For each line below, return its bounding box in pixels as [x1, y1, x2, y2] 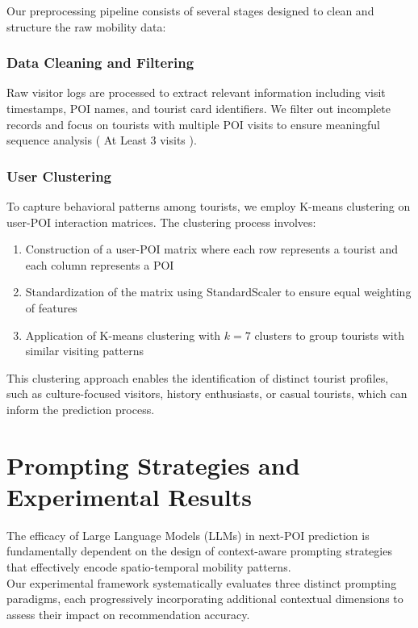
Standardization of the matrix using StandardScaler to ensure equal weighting [25, 283, 412, 300]
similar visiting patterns [25, 342, 144, 359]
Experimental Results [6, 479, 252, 513]
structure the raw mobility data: [6, 18, 166, 35]
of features [25, 299, 77, 316]
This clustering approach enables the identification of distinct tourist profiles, [6, 369, 389, 386]
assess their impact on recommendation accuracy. [6, 605, 250, 622]
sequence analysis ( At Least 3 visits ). [6, 132, 197, 149]
